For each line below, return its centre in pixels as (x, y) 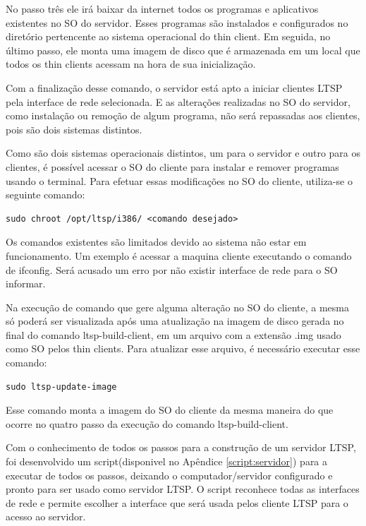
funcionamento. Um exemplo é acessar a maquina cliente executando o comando (179, 255)
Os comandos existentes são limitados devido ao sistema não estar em (156, 242)
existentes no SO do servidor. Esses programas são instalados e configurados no (177, 22)
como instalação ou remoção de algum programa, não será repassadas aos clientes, (183, 115)
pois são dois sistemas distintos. (74, 129)
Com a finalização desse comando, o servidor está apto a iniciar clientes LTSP (174, 87)
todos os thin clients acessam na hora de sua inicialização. (131, 64)
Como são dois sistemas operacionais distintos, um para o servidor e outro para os (183, 153)
